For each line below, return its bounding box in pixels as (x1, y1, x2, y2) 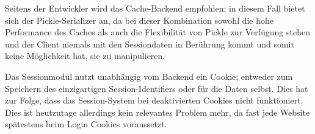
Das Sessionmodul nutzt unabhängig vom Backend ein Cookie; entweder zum (5, 69, 293, 82)
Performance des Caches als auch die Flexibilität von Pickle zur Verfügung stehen (5, 26, 310, 38)
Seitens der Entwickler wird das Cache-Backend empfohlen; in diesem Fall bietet (5, 2, 305, 14)
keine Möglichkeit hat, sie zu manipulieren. (5, 49, 165, 62)
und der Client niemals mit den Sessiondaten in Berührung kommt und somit (5, 37, 294, 50)
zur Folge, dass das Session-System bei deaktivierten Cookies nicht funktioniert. (5, 94, 303, 107)
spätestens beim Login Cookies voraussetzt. (5, 118, 167, 130)
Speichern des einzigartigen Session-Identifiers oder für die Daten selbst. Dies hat (5, 82, 308, 94)
